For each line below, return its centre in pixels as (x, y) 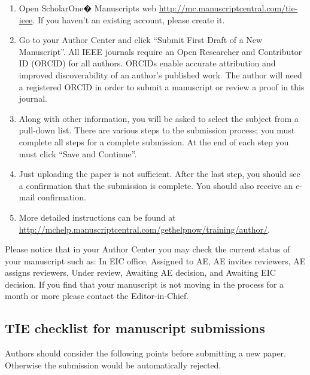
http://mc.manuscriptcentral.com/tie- (228, 8)
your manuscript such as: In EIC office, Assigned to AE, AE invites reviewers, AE (155, 260)
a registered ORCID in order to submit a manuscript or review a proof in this (162, 86)
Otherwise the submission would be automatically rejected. (113, 365)
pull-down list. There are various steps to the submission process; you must (157, 130)
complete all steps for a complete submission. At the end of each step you (154, 141)
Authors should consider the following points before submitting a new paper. (145, 353)
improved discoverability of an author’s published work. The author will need (160, 74)
